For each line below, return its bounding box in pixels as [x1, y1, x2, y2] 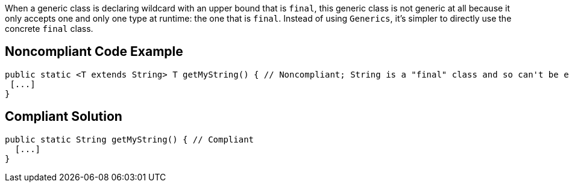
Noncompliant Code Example [5, 44, 183, 60]
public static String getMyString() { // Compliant [5, 134, 254, 144]
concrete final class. [5, 23, 93, 34]
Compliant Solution [5, 109, 122, 124]
